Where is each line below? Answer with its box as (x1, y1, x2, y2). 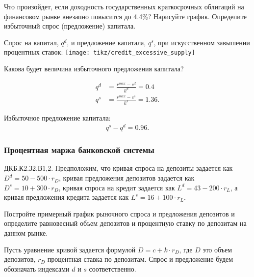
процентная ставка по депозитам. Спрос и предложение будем (47, 254, 233, 264)
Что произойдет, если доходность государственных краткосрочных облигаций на (4, 1, 244, 11)
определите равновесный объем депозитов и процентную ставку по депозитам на (4, 218, 247, 228)
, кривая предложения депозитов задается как (59, 173, 195, 183)
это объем (203, 244, 232, 254)
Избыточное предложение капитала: (4, 112, 111, 123)
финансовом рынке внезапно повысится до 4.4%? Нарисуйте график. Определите (4, 11, 247, 21)
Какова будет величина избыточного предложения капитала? (4, 63, 184, 74)
